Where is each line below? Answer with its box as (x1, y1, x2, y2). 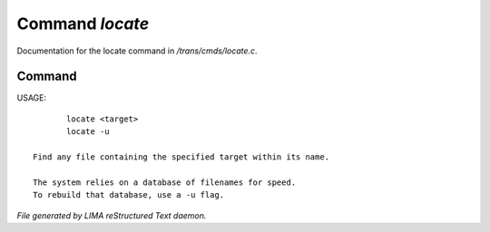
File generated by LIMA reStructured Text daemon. (16, 209, 207, 221)
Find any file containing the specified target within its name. (33, 152, 330, 162)
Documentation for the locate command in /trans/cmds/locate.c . (16, 45, 258, 56)
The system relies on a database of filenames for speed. (33, 177, 297, 188)
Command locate (16, 14, 150, 34)
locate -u (66, 127, 110, 137)
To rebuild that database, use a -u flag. (33, 190, 225, 200)
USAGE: (16, 92, 47, 103)
